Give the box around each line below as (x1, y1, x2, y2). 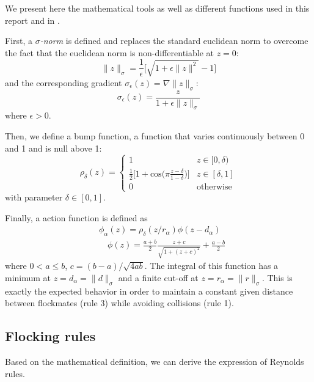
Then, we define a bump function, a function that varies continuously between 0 (5, 129, 305, 142)
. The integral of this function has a (144, 259, 279, 272)
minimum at (5, 271, 51, 284)
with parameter (5, 191, 63, 204)
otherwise (196, 182, 232, 191)
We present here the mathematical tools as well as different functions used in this (5, 2, 310, 14)
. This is (261, 271, 293, 284)
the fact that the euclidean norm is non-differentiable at (5, 46, 214, 59)
